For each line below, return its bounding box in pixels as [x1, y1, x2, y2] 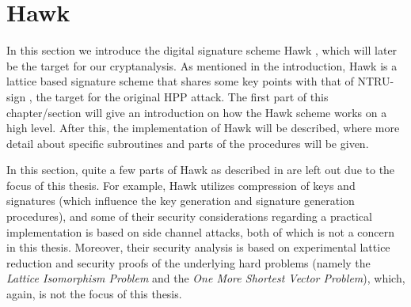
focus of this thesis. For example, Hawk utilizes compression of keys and [6, 176, 356, 193]
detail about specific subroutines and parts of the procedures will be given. [6, 135, 369, 151]
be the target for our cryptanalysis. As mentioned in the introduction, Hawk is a [6, 57, 398, 74]
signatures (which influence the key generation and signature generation [6, 192, 355, 209]
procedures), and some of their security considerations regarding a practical [6, 208, 372, 225]
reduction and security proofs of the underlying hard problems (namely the [6, 254, 371, 271]
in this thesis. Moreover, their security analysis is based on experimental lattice [6, 239, 390, 256]
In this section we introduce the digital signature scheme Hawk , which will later [6, 42, 398, 59]
